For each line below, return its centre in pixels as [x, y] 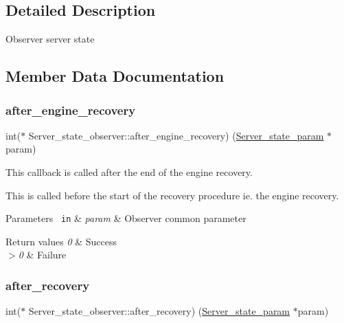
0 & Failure [42, 255]
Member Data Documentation [115, 76]
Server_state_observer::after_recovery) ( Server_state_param [159, 311]
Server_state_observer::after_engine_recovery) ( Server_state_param [176, 135]
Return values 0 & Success [61, 241]
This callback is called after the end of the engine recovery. [129, 171]
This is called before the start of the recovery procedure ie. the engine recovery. [172, 195]
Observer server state [50, 39]
